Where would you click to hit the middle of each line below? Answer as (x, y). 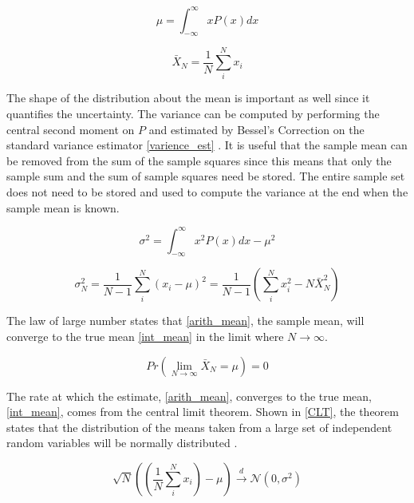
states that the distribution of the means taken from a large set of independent (199, 427)
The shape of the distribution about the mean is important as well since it (188, 98)
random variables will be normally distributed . (122, 443)
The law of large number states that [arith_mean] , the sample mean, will (185, 321)
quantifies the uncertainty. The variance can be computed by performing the (193, 114)
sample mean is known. (63, 207)
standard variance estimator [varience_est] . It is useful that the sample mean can (207, 145)
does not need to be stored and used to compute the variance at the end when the (207, 191)
